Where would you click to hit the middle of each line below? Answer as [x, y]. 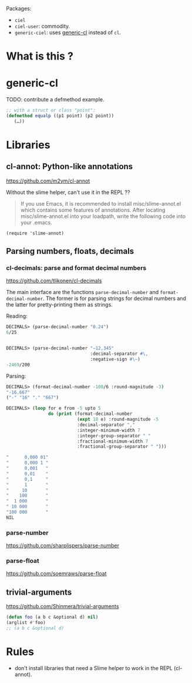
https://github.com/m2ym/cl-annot [48, 181]
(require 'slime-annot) [35, 233]
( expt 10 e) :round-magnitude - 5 [118, 420]
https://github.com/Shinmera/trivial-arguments [63, 606]
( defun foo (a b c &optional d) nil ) [52, 617]
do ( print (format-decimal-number [90, 414]
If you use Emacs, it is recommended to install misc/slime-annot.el [101, 203]
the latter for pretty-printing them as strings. [59, 305]
